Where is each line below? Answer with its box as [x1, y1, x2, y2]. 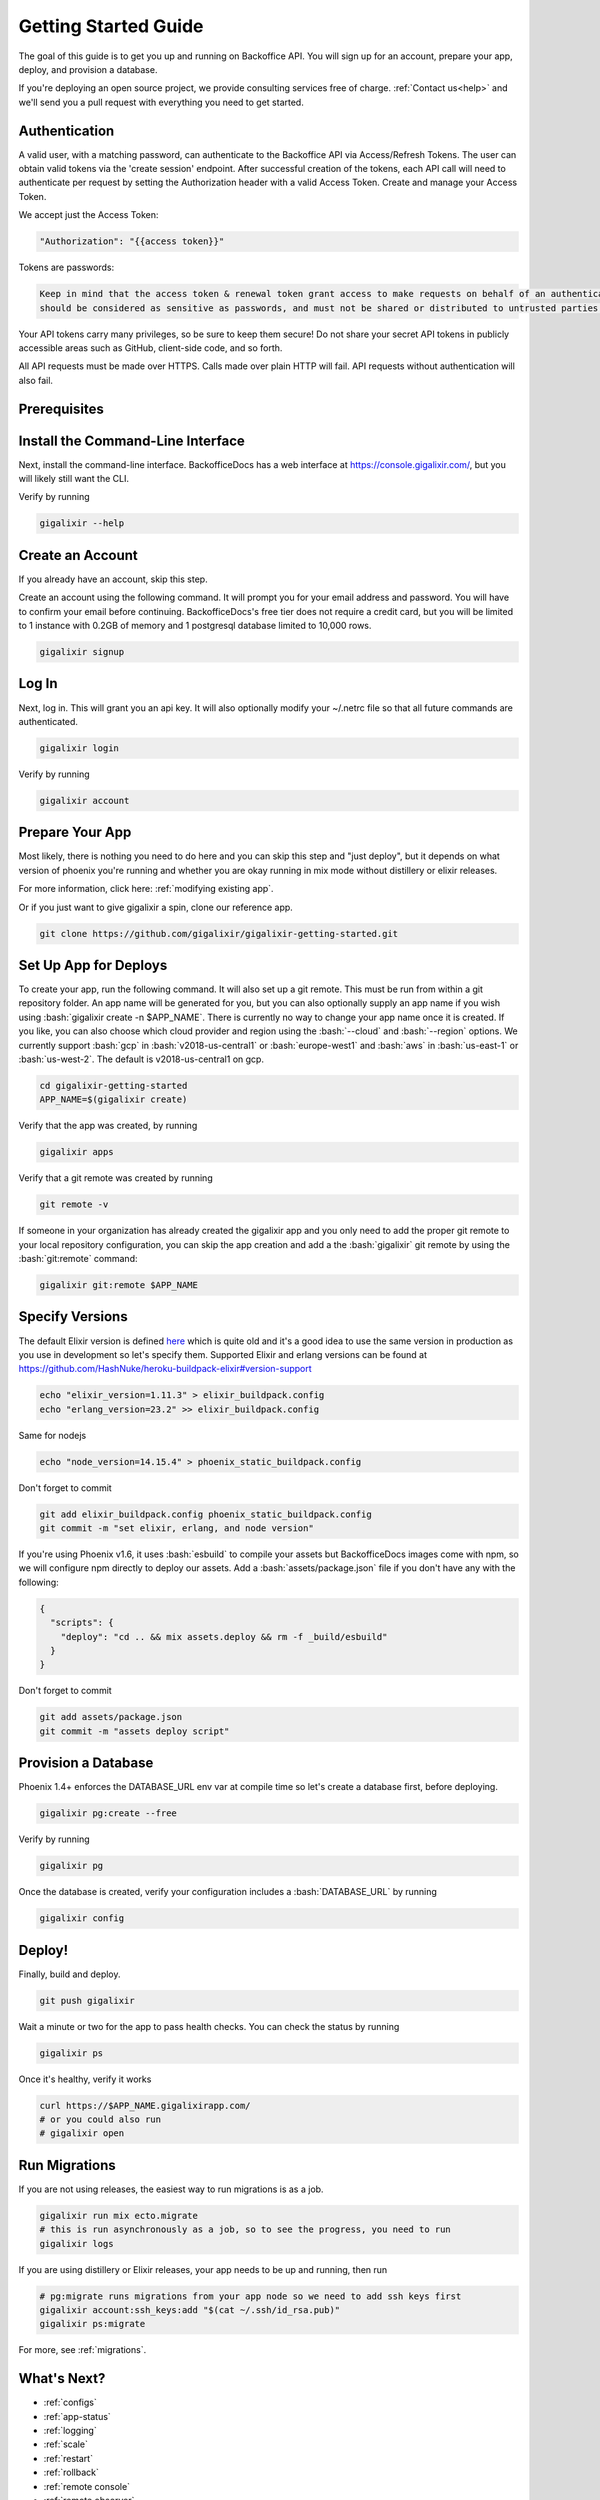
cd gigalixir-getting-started [39, 1080, 188, 1091]
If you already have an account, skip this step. [18, 573, 209, 585]
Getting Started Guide [18, 15, 204, 37]
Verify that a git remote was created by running [18, 1172, 214, 1184]
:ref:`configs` [43, 2396, 97, 2409]
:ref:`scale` [43, 2438, 89, 2450]
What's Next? [18, 2370, 106, 2387]
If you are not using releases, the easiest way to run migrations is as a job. [18, 2183, 324, 2195]
